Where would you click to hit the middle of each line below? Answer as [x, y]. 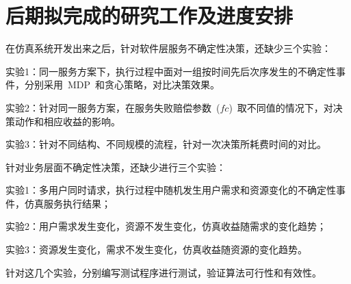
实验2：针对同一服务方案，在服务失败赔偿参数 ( [113, 107]
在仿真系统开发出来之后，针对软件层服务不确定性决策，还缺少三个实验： [168, 48]
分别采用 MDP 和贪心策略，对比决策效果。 [122, 85]
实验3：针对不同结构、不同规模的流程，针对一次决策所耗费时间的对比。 [166, 144]
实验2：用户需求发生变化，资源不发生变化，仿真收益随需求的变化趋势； [166, 226]
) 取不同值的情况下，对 [281, 107]
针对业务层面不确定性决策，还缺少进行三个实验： [116, 167]
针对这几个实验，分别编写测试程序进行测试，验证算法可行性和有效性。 [164, 272]
